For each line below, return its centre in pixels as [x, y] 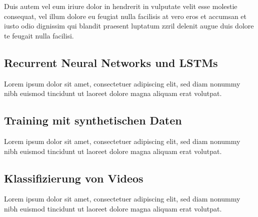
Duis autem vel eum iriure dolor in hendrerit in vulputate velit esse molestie [121, 6]
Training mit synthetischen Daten [93, 120]
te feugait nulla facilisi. [39, 35]
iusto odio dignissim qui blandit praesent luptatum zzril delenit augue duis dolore [129, 26]
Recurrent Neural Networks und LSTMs [111, 62]
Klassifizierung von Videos [74, 178]
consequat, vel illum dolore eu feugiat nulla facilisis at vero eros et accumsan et [125, 16]
